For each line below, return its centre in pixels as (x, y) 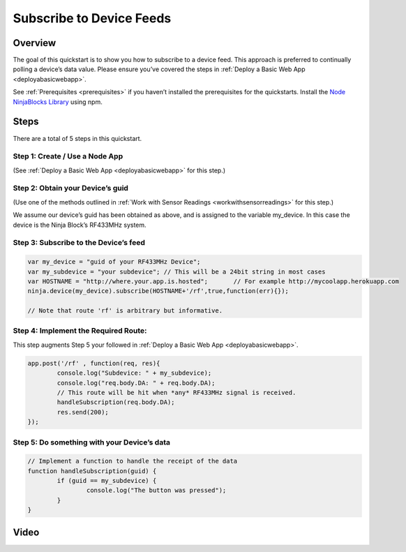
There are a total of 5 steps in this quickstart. (77, 138)
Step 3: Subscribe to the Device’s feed (79, 243)
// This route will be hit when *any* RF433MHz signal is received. (176, 392)
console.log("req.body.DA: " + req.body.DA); (136, 383)
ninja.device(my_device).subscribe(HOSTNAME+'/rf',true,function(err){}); (158, 291)
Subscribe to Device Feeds (92, 18)
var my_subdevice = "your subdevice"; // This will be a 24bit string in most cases (176, 271)
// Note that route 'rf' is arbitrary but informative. (125, 311)
